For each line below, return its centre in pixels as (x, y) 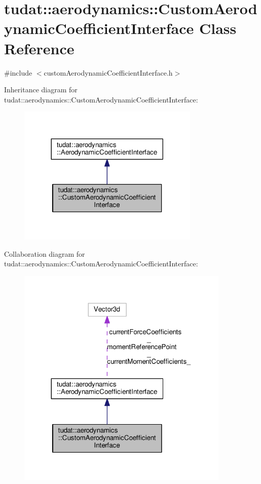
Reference (39, 48)
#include (18, 72)
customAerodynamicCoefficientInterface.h (108, 72)
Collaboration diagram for (45, 253)
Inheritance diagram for (41, 90)
